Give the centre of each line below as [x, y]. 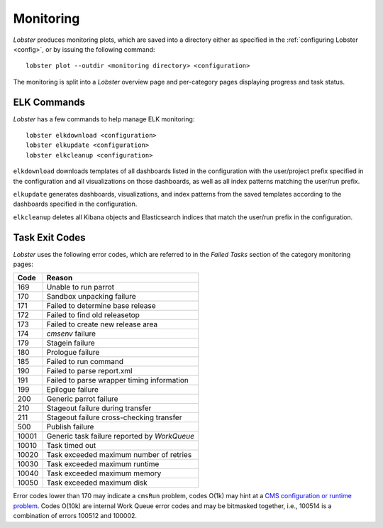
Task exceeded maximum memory [104, 473]
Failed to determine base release [101, 306]
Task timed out [71, 446]
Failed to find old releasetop [93, 315]
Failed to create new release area [102, 324]
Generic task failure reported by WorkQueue [121, 436]
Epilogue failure [73, 390]
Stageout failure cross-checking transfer [114, 417]
